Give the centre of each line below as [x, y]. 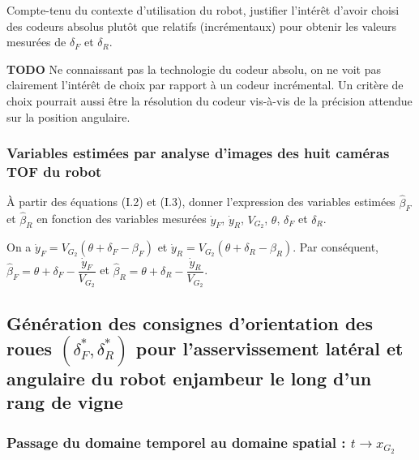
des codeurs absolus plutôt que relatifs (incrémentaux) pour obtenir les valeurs [202, 26]
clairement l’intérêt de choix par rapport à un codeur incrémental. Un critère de [205, 85]
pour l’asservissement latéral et [269, 348]
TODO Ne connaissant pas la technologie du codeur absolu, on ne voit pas [194, 69]
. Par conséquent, [336, 247]
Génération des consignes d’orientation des [190, 322]
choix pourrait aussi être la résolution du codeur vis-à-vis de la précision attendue [209, 100]
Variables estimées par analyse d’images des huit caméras [198, 153]
